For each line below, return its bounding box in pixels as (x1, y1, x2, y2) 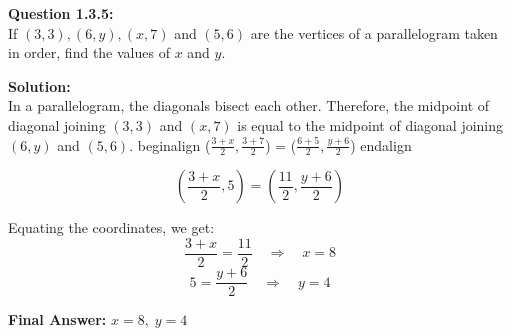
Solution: (8, 75, 71, 96)
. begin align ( (129, 134, 211, 155)
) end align (350, 134, 412, 155)
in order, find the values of (8, 42, 170, 63)
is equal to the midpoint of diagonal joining (237, 114, 504, 135)
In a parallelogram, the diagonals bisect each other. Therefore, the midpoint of (8, 95, 490, 116)
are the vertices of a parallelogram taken (250, 22, 498, 43)
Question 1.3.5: (8, 3, 114, 23)
